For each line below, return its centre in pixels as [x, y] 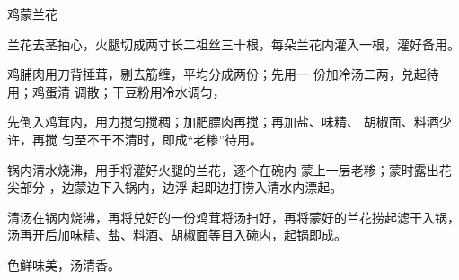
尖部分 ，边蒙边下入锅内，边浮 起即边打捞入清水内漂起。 [175, 187]
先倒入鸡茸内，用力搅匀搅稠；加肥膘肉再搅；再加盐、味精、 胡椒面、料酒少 [229, 122]
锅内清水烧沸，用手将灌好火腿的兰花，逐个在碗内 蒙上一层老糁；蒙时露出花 [229, 169]
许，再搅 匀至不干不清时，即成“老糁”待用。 [135, 139]
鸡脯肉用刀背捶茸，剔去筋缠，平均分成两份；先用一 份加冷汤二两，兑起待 [223, 74]
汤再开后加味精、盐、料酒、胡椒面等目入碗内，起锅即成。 [177, 235]
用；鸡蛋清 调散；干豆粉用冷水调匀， [116, 91]
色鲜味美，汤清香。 [64, 264]
